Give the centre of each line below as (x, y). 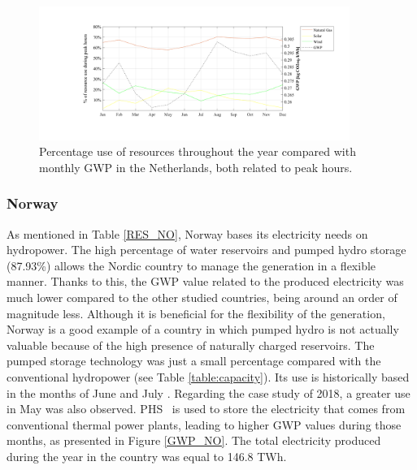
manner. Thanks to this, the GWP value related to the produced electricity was (205, 281)
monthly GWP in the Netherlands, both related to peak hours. (196, 167)
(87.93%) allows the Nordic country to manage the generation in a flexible (191, 265)
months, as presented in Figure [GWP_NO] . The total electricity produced (194, 440)
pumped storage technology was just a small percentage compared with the (194, 361)
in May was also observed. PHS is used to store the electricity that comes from (206, 409)
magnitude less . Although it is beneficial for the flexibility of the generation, (196, 313)
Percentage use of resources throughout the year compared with (198, 151)
